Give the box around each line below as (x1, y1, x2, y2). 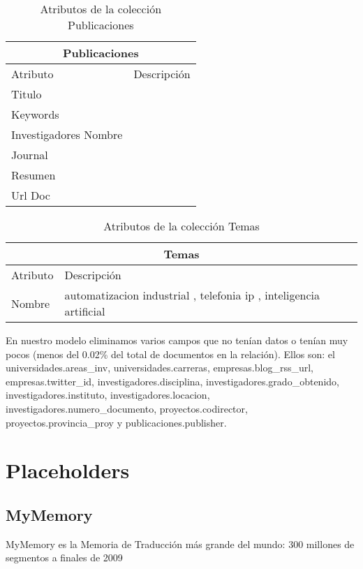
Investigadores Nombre (11, 126, 123, 142)
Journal (11, 147, 48, 163)
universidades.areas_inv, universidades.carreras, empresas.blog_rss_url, (6, 360, 313, 375)
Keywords (11, 106, 59, 122)
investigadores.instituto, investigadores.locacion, (6, 387, 210, 402)
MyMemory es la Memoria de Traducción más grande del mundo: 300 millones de (6, 536, 355, 551)
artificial (64, 303, 105, 319)
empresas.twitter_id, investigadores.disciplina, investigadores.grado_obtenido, (6, 374, 339, 388)
